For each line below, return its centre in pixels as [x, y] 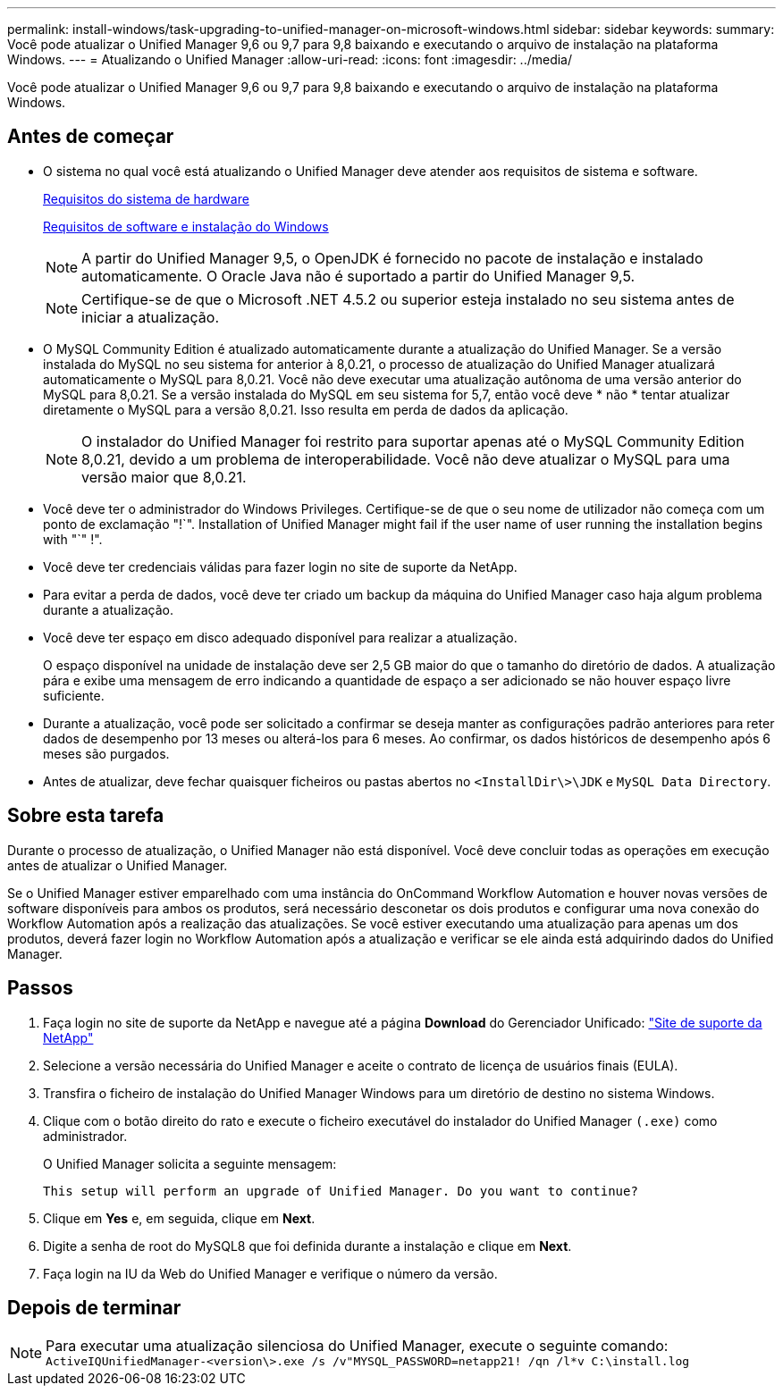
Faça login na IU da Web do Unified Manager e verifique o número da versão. [270, 1273]
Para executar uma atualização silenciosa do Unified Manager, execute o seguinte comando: [357, 1346]
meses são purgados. [106, 753]
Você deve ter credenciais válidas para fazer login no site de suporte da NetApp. [280, 566]
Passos [40, 988]
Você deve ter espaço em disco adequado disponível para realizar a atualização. [280, 637]
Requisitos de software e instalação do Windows [186, 226]
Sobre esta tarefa [86, 816]
